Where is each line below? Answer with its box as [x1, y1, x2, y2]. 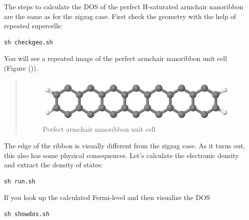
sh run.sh [4, 178, 36, 185]
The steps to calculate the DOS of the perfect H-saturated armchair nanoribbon [4, 1, 244, 11]
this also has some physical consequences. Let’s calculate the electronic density [4, 150, 239, 160]
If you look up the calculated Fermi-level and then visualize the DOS [4, 192, 210, 202]
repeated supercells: [4, 20, 63, 31]
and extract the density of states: [4, 160, 103, 170]
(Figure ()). [4, 62, 38, 73]
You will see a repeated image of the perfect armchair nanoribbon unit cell [4, 53, 227, 63]
